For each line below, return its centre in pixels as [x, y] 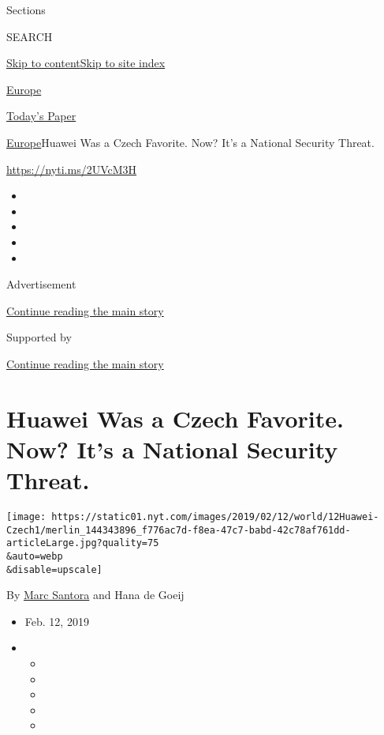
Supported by [39, 337]
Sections [26, 9]
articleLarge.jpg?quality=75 [83, 543]
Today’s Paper [41, 116]
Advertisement [41, 284]
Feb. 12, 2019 [57, 621]
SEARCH [30, 36]
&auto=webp [35, 556]
